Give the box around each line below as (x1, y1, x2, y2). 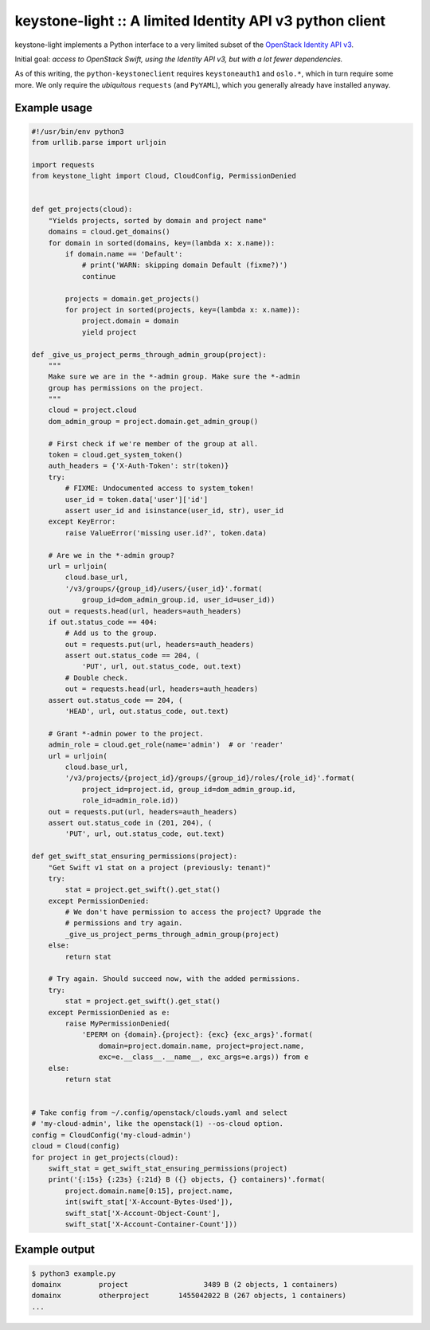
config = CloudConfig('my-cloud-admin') (31, 1130, 191, 1140)
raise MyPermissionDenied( (64, 1018, 170, 1028)
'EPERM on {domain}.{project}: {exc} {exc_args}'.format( (81, 1030, 314, 1039)
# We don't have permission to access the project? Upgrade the (64, 908, 322, 916)
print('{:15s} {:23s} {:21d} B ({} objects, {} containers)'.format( (48, 1175, 326, 1184)
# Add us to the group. (64, 629, 158, 638)
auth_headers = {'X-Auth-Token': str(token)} (48, 461, 229, 470)
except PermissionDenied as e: (48, 1008, 170, 1017)
